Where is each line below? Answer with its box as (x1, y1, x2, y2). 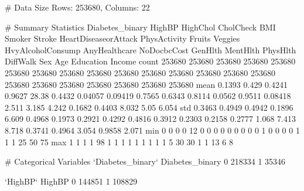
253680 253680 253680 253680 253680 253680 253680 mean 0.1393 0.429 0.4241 (5, 78, 288, 90)
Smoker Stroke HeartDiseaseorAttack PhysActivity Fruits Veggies (5, 32, 240, 45)
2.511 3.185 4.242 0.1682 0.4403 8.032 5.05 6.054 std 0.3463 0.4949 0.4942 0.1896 (5, 101, 293, 113)
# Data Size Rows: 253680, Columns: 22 (5, 1, 150, 13)
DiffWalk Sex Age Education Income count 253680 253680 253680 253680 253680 (5, 55, 296, 67)
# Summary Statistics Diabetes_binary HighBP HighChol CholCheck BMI (5, 21, 276, 33)
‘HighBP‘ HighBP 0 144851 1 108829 (5, 175, 138, 187)
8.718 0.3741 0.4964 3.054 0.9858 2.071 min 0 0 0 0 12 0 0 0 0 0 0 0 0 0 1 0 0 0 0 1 (5, 124, 300, 136)
